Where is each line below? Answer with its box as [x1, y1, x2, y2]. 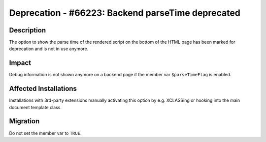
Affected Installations [9, 85, 77, 93]
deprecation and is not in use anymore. [9, 46, 89, 52]
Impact [9, 59, 32, 67]
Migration [9, 117, 40, 125]
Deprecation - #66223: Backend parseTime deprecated [9, 7, 241, 18]
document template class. [9, 104, 62, 110]
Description [9, 26, 46, 34]
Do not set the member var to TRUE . [9, 130, 82, 136]
